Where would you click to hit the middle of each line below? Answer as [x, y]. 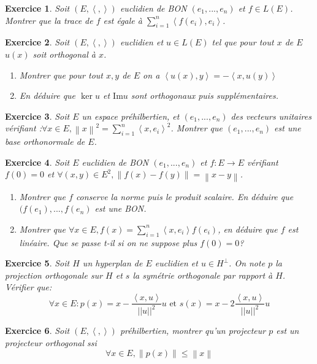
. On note [247, 263]
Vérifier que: [29, 287]
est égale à [123, 20]
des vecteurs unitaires [271, 116]
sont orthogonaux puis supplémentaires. [204, 95]
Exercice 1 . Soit [37, 8]
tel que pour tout [243, 42]
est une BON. [120, 208]
